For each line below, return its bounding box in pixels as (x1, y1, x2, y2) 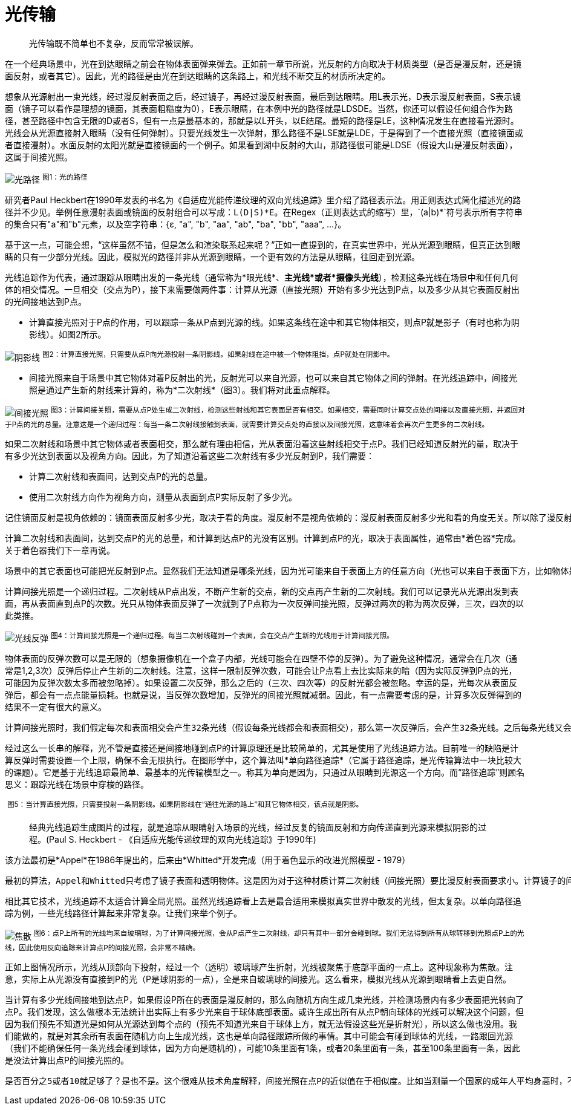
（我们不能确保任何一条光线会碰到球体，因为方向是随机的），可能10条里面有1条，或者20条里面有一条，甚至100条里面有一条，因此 (5, 1042, 520, 1053)
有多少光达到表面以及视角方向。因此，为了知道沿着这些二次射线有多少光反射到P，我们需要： (5, 450, 374, 461)
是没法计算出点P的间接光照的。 (5, 1054, 129, 1065)
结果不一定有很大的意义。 (5, 702, 106, 713)
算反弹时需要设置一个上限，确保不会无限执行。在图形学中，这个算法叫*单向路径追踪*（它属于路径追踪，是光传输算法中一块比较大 (5, 755, 522, 766)
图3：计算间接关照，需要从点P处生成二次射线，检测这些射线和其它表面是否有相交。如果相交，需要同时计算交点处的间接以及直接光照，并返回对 (50, 406, 525, 415)
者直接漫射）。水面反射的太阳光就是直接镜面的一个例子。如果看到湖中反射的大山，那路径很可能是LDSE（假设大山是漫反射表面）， (5, 139, 518, 150)
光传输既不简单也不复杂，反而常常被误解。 (29, 38, 198, 48)
